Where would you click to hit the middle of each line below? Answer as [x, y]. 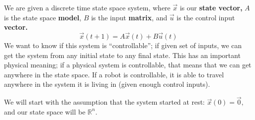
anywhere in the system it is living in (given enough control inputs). [107, 84]
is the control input [206, 17]
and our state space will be [45, 111]
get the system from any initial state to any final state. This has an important [122, 55]
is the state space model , [43, 17]
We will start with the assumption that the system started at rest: [105, 102]
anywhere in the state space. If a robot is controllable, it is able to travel [114, 74]
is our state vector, [211, 7]
